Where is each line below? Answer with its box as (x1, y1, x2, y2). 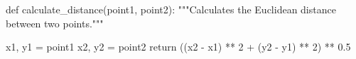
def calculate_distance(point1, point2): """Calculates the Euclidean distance (6, 2, 336, 16)
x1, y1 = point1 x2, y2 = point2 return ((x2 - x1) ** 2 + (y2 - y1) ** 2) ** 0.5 (6, 39, 351, 54)
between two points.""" (6, 15, 104, 30)
